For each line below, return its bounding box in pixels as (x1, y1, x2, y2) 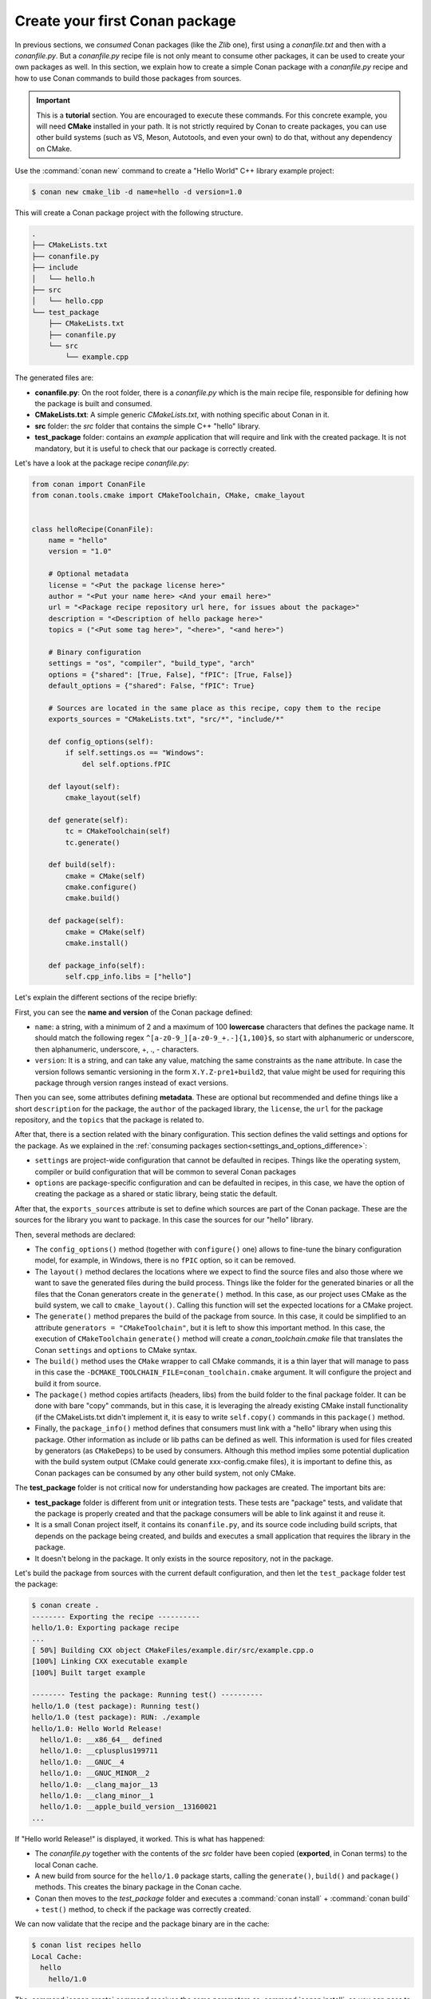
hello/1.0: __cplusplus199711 (40, 1746, 159, 1755)
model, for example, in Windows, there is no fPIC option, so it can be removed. (34, 1255, 296, 1265)
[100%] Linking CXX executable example (31, 1657, 188, 1666)
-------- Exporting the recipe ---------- (31, 1612, 200, 1621)
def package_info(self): (48, 960, 146, 970)
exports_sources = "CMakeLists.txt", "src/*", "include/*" (48, 715, 285, 724)
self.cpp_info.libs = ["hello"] (65, 972, 192, 981)
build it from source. (34, 1379, 101, 1388)
